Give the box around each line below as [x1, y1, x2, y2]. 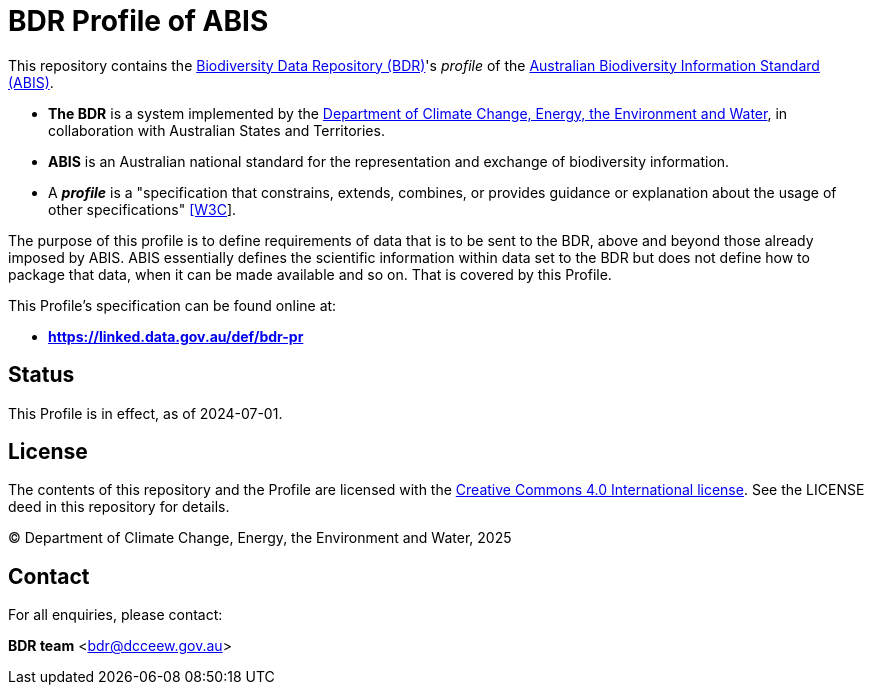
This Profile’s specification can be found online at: [8, 296, 337, 314]
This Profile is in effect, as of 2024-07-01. [8, 404, 283, 422]
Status [8, 362, 75, 388]
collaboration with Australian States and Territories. [48, 121, 385, 139]
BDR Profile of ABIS [8, 4, 269, 38]
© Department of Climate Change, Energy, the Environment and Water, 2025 [8, 529, 512, 547]
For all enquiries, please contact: [8, 606, 223, 624]
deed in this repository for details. [8, 498, 230, 516]
